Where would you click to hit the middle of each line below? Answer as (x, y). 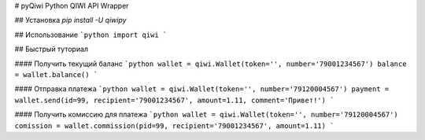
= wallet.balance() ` (56, 74)
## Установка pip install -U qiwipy (70, 20)
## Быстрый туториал (52, 49)
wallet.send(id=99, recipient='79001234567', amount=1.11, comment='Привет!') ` (174, 100)
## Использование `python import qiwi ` (91, 35)
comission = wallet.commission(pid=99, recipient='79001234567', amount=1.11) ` (174, 125)
